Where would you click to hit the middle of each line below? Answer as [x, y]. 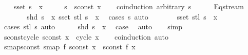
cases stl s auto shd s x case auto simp [93, 26]
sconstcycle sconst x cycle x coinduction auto [86, 36]
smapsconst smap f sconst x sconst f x [70, 47]
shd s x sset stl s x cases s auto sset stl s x [122, 16]
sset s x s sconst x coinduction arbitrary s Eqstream [129, 6]
